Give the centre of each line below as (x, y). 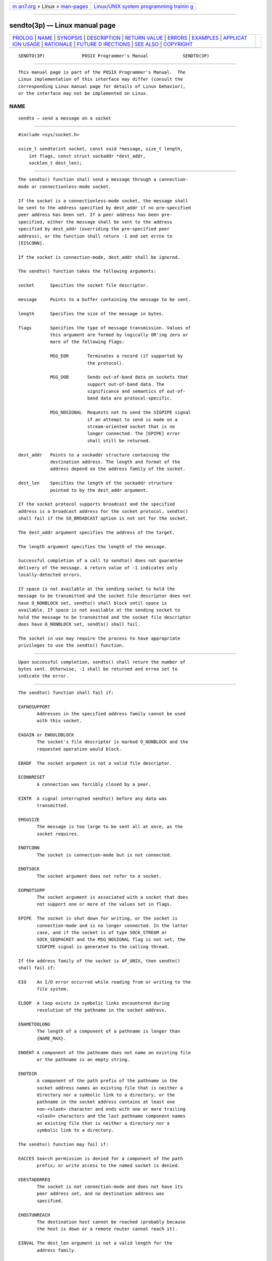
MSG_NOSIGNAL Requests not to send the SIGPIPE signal (120, 413)
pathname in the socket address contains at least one (106, 1102)
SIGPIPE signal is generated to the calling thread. (103, 947)
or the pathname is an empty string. (84, 1060)
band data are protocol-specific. (130, 398)
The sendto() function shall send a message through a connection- (103, 180)
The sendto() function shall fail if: (66, 693)
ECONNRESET (32, 777)
